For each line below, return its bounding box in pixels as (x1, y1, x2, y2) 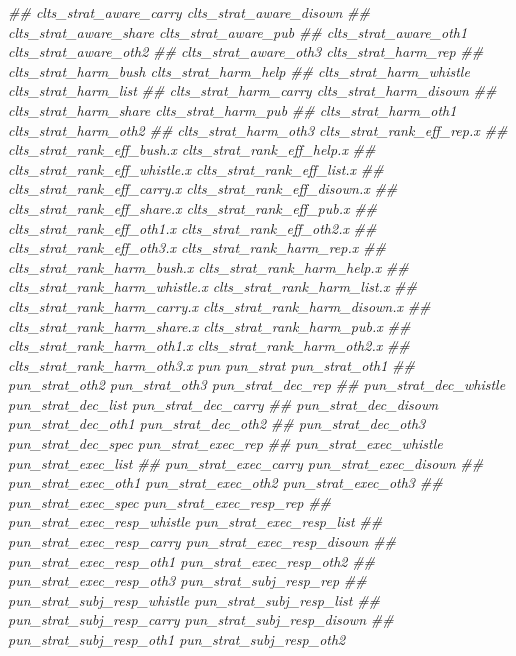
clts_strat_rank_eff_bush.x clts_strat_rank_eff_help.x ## (8, 139, 376, 160)
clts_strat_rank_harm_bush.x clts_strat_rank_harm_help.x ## (8, 256, 409, 277)
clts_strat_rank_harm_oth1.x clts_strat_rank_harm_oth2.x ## (8, 335, 410, 356)
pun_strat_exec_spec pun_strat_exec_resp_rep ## (8, 491, 332, 512)
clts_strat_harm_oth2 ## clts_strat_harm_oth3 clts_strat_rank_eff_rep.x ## (8, 119, 508, 140)
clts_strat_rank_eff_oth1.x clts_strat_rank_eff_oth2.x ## (8, 217, 377, 238)
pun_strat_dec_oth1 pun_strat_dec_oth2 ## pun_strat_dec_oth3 (8, 413, 426, 434)
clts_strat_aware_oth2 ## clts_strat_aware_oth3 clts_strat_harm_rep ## (8, 41, 484, 62)
